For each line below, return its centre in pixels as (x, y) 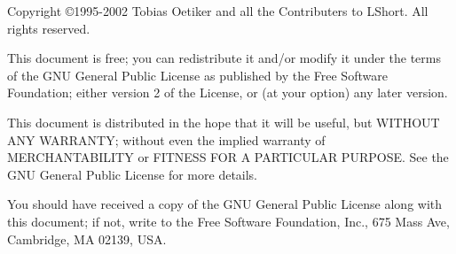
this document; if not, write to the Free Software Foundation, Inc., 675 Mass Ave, (228, 221)
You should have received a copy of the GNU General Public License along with (225, 204)
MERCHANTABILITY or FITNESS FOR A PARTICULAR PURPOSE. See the (228, 157)
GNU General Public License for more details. (133, 174)
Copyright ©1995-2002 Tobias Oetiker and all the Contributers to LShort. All (218, 11)
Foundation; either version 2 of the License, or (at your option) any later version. (228, 92)
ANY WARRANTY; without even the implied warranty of (166, 139)
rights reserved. (49, 28)
